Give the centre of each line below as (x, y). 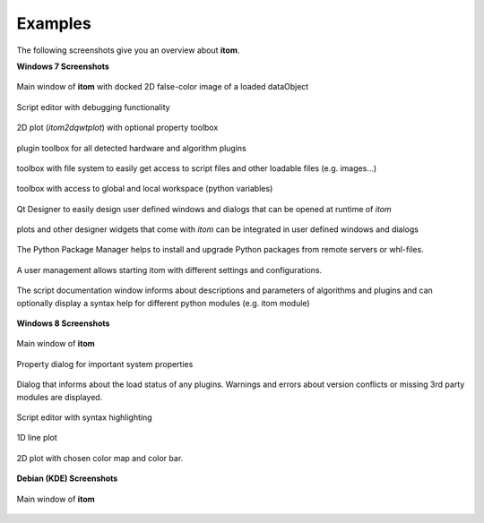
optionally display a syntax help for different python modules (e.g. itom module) (163, 303)
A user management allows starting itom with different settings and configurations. (169, 270)
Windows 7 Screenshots (63, 66)
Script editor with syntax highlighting (84, 417)
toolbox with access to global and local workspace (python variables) (145, 189)
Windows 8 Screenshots (63, 323)
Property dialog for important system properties (105, 364)
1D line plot (37, 438)
